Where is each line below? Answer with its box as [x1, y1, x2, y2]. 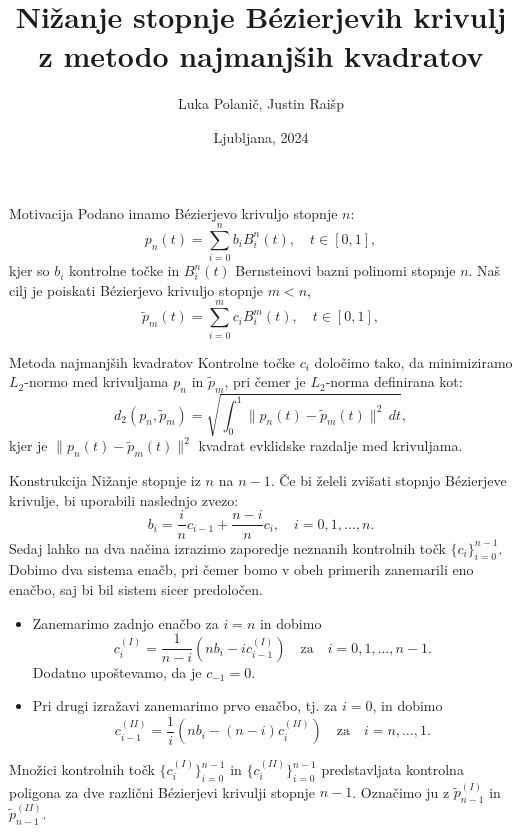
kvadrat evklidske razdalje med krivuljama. [198, 435, 463, 456]
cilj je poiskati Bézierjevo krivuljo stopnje [9, 279, 264, 300]
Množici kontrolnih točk [9, 759, 155, 780]
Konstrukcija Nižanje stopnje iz [9, 470, 201, 491]
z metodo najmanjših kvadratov [38, 35, 484, 76]
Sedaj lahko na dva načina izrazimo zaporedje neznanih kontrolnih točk [9, 537, 446, 558]
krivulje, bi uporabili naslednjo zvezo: [9, 489, 239, 510]
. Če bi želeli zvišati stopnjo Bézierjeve [270, 470, 507, 491]
